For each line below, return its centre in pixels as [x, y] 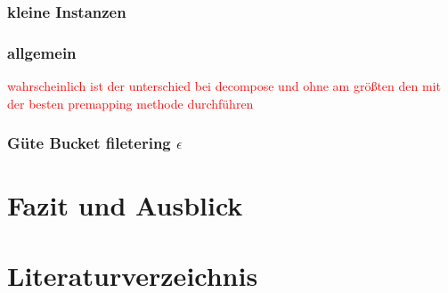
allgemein [42, 52]
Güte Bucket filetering [89, 143]
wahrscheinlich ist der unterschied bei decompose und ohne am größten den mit [224, 86]
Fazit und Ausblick [125, 205]
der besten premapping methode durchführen [130, 103]
